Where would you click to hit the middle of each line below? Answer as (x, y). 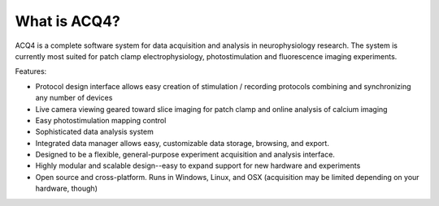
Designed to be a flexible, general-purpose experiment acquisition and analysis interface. (185, 155)
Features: (31, 71)
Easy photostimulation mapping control (101, 120)
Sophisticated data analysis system (94, 132)
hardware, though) (66, 189)
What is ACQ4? (68, 21)
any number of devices (74, 98)
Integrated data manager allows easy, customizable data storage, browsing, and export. (182, 143)
